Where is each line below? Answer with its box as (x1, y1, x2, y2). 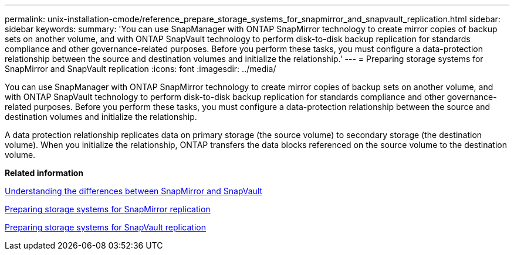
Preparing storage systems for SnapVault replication (5, 222, 206, 232)
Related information (5, 168, 84, 178)
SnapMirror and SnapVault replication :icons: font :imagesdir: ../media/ (5, 64, 276, 74)
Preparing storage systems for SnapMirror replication (5, 204, 211, 214)
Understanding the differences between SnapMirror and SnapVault (5, 186, 263, 196)
